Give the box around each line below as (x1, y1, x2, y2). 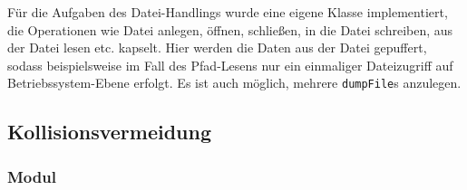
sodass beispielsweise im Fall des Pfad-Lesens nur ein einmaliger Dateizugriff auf (7, 55, 453, 74)
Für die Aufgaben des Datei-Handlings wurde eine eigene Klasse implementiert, (7, 3, 448, 21)
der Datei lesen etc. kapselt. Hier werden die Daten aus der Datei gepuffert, (7, 38, 427, 57)
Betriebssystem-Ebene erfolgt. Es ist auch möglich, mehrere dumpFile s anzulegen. (7, 73, 462, 92)
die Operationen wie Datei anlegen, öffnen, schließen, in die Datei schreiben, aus (7, 20, 453, 39)
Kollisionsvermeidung (7, 118, 211, 146)
